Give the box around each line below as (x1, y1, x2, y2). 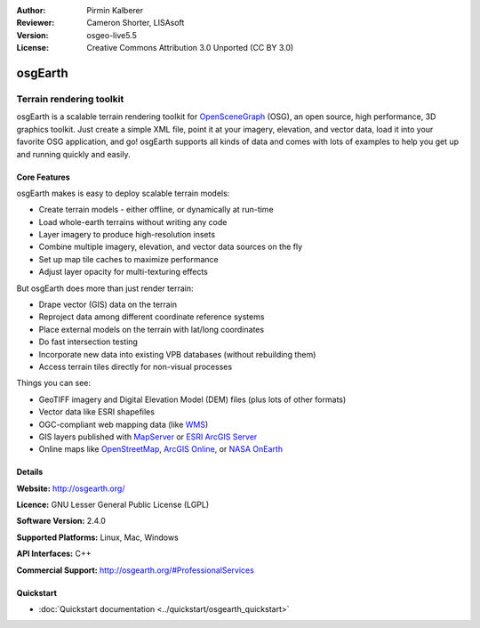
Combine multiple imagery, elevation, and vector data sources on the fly (38, 241, 303, 253)
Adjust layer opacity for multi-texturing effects (38, 267, 208, 278)
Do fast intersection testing (38, 336, 138, 347)
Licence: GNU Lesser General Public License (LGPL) (16, 499, 210, 511)
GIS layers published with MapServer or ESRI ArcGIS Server (38, 431, 258, 442)
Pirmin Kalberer (86, 5, 144, 15)
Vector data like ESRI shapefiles (38, 407, 156, 417)
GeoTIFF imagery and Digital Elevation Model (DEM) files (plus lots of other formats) (38, 394, 347, 405)
